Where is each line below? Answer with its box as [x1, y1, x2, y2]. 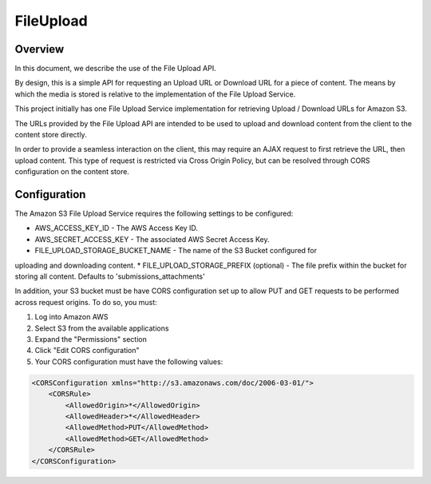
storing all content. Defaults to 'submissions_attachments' [14, 272, 205, 281]
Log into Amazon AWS [34, 312, 109, 322]
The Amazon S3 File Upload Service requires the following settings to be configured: [14, 208, 294, 219]
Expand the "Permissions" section [34, 335, 147, 343]
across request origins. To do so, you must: [14, 297, 157, 307]
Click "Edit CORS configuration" [34, 346, 140, 355]
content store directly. [14, 130, 87, 140]
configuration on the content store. [14, 167, 129, 177]
